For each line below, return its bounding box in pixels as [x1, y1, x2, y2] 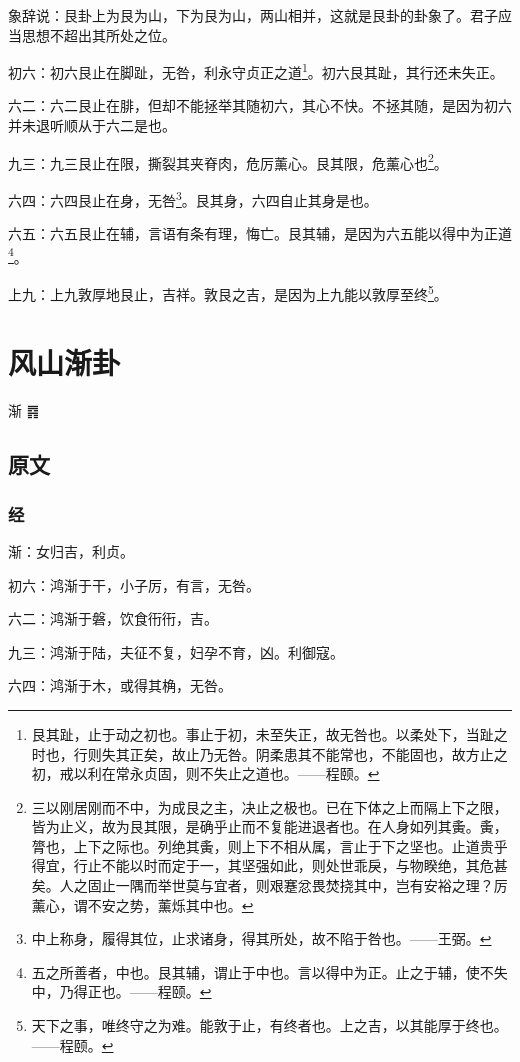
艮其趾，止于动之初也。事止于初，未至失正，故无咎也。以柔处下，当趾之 [31, 723, 508, 744]
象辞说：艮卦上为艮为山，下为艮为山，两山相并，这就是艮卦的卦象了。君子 [8, 5, 498, 25]
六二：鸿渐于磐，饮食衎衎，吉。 [8, 608, 218, 629]
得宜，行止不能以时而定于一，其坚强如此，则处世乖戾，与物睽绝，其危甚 [31, 855, 508, 876]
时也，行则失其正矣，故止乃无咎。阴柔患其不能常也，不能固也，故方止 [31, 743, 494, 764]
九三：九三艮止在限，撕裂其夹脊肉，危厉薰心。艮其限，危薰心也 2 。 [8, 149, 448, 173]
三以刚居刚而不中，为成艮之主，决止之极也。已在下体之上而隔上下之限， [31, 796, 508, 817]
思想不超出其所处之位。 [21, 24, 176, 45]
